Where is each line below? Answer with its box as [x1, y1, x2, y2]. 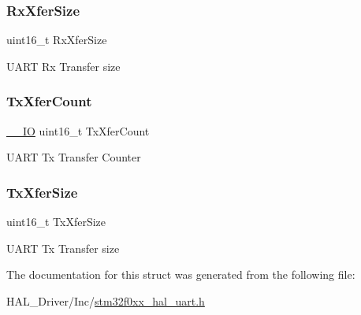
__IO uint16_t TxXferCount [6, 122, 150, 139]
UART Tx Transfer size [6, 239, 120, 256]
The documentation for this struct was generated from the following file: [6, 266, 355, 283]
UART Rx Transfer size [6, 57, 121, 74]
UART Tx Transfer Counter [6, 149, 141, 165]
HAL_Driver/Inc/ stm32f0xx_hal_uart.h [6, 292, 205, 309]
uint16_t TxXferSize [6, 213, 106, 230]
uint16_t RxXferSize [6, 31, 107, 48]
